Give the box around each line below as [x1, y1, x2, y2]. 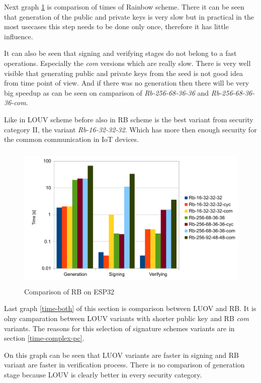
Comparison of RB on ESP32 [24, 286, 115, 296]
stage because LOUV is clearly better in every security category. [4, 369, 202, 380]
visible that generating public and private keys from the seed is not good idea [4, 67, 243, 78]
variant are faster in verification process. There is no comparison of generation [4, 359, 245, 370]
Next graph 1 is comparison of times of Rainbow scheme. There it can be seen [4, 2, 244, 12]
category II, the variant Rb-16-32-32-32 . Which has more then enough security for [4, 124, 257, 134]
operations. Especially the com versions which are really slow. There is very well [4, 57, 251, 68]
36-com [4, 97, 26, 108]
